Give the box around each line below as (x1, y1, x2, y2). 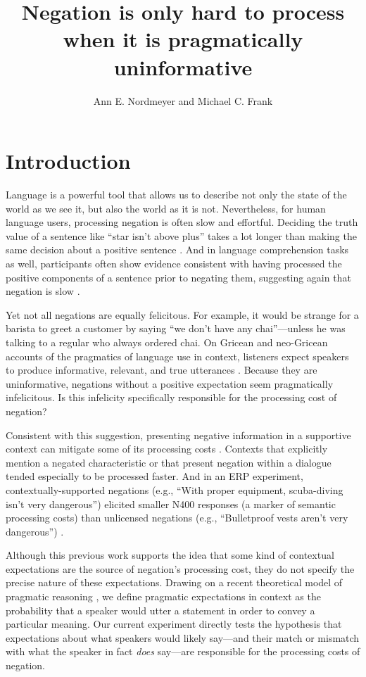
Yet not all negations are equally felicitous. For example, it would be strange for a (6, 307, 359, 322)
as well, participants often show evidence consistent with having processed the (6, 256, 342, 270)
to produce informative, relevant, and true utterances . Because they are (6, 362, 317, 377)
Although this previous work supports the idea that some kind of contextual (6, 548, 334, 562)
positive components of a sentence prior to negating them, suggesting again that (6, 270, 351, 284)
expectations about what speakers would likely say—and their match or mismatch (6, 630, 360, 645)
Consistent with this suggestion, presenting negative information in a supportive (6, 427, 351, 442)
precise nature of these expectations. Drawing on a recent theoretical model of (6, 575, 343, 590)
